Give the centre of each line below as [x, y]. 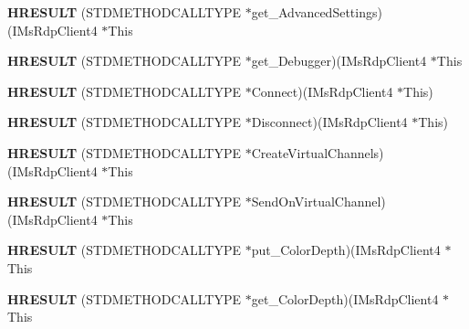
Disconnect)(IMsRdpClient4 [329, 122]
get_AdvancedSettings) [317, 12]
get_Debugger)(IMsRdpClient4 [339, 61]
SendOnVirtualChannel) [318, 202]
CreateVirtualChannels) [318, 152]
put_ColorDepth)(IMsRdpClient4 [346, 250]
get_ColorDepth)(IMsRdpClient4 [345, 298]
